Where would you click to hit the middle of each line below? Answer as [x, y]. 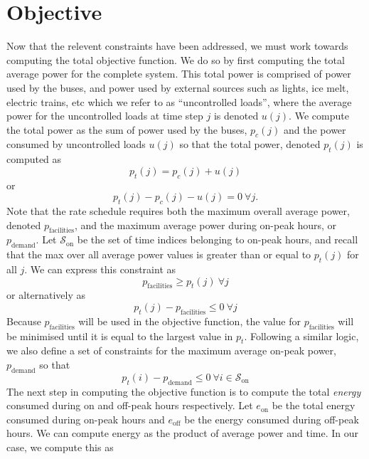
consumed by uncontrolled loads [76, 144]
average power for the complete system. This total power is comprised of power [179, 74]
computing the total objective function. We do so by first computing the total [176, 59]
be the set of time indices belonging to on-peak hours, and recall [218, 239]
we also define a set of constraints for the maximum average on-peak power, [171, 350]
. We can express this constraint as [100, 269]
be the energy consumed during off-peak [272, 419]
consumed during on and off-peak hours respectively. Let [130, 405]
